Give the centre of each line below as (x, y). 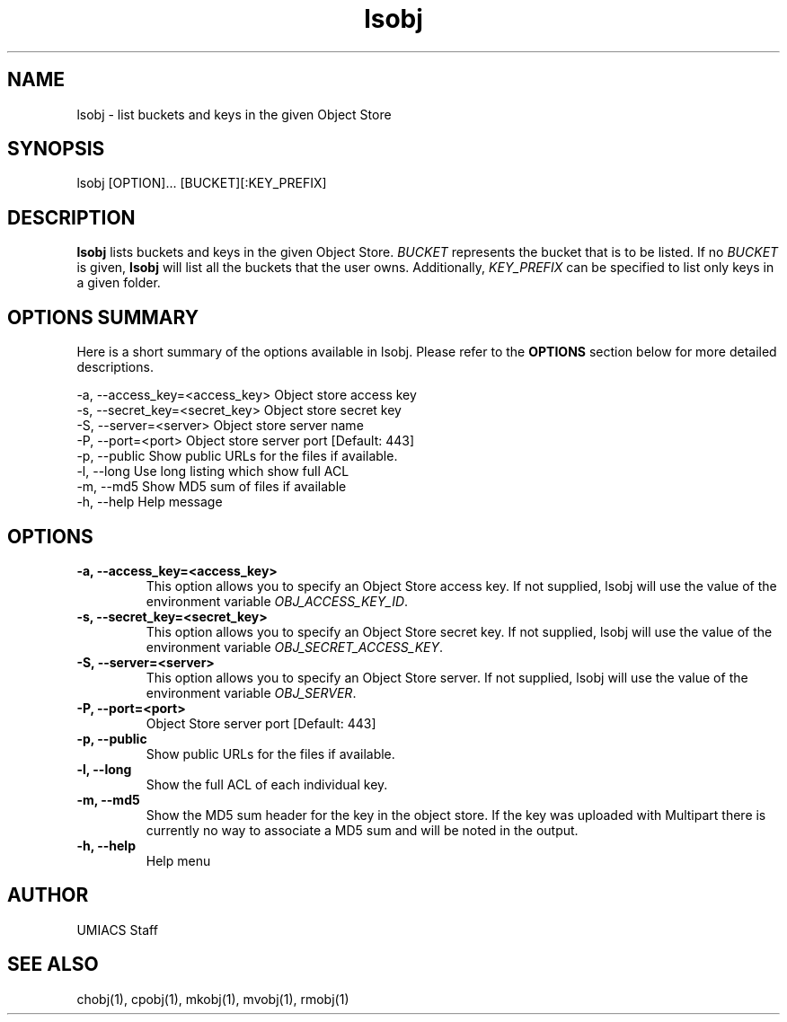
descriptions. (115, 367)
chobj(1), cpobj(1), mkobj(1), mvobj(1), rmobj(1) (213, 999)
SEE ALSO (53, 965)
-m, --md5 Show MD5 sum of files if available (212, 487)
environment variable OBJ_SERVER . (251, 692)
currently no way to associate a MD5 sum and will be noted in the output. (362, 830)
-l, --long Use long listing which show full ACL (213, 471)
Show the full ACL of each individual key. (267, 784)
